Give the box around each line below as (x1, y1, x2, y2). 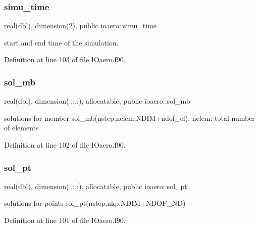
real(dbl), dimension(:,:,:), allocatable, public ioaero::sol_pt (4, 180, 187, 191)
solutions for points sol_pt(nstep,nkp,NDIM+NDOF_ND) (4, 198, 186, 208)
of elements (4, 122, 39, 133)
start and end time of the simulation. (4, 37, 119, 48)
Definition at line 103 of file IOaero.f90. (4, 54, 126, 65)
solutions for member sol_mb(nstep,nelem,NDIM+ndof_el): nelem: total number (4, 112, 255, 123)
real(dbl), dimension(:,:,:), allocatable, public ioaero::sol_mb (4, 96, 190, 106)
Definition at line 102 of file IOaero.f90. (4, 140, 126, 150)
